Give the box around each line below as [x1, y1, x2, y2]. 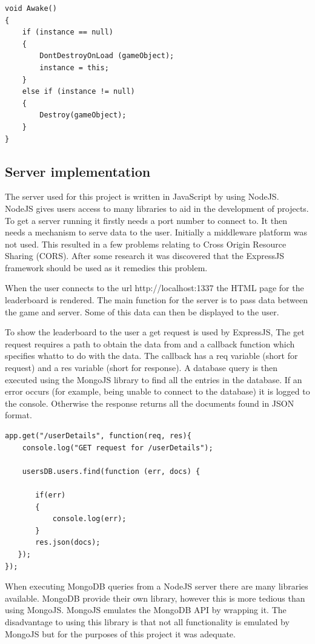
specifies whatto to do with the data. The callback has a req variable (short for [5, 349, 298, 362]
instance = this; [39, 63, 109, 72]
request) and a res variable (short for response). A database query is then [5, 361, 277, 374]
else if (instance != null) [22, 87, 135, 96]
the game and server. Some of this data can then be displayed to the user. [5, 305, 279, 318]
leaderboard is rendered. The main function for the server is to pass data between [5, 294, 308, 306]
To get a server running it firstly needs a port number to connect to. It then [5, 214, 287, 226]
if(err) [35, 490, 66, 499]
